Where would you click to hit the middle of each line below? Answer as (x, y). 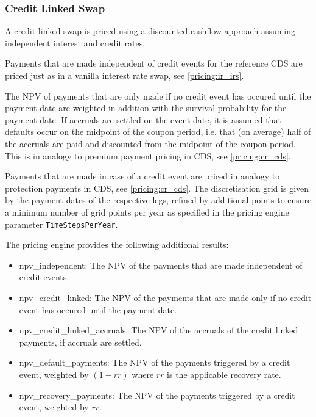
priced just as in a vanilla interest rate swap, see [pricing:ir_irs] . (125, 75)
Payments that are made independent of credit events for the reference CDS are (154, 63)
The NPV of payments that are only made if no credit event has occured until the (158, 96)
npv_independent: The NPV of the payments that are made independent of (161, 265)
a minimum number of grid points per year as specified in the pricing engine (147, 212)
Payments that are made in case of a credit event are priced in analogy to (142, 176)
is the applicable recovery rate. (224, 374)
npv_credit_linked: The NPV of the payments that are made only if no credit (165, 297)
